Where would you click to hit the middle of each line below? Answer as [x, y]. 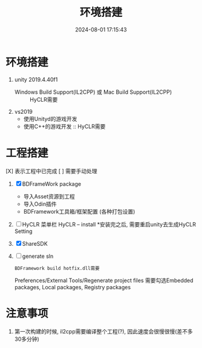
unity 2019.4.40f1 [36, 79]
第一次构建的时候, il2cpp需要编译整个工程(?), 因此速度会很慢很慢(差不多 [103, 331]
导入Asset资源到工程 [49, 196]
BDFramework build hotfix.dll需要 [57, 268]
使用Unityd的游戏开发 [50, 119]
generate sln [38, 256]
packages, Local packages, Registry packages [73, 287]
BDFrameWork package [52, 184]
